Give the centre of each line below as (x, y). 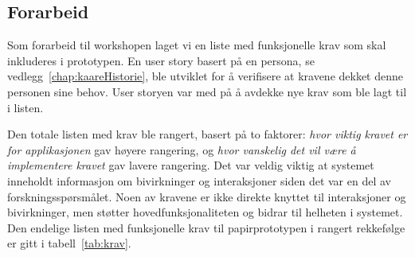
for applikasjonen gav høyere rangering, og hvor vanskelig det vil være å (182, 149)
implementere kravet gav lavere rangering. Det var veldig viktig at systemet (191, 165)
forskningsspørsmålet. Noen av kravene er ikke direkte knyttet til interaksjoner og (207, 196)
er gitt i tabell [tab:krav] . (69, 243)
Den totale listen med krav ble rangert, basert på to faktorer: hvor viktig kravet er (207, 134)
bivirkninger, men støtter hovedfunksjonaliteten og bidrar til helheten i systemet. (205, 212)
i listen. (25, 107)
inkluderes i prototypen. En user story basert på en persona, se (161, 60)
